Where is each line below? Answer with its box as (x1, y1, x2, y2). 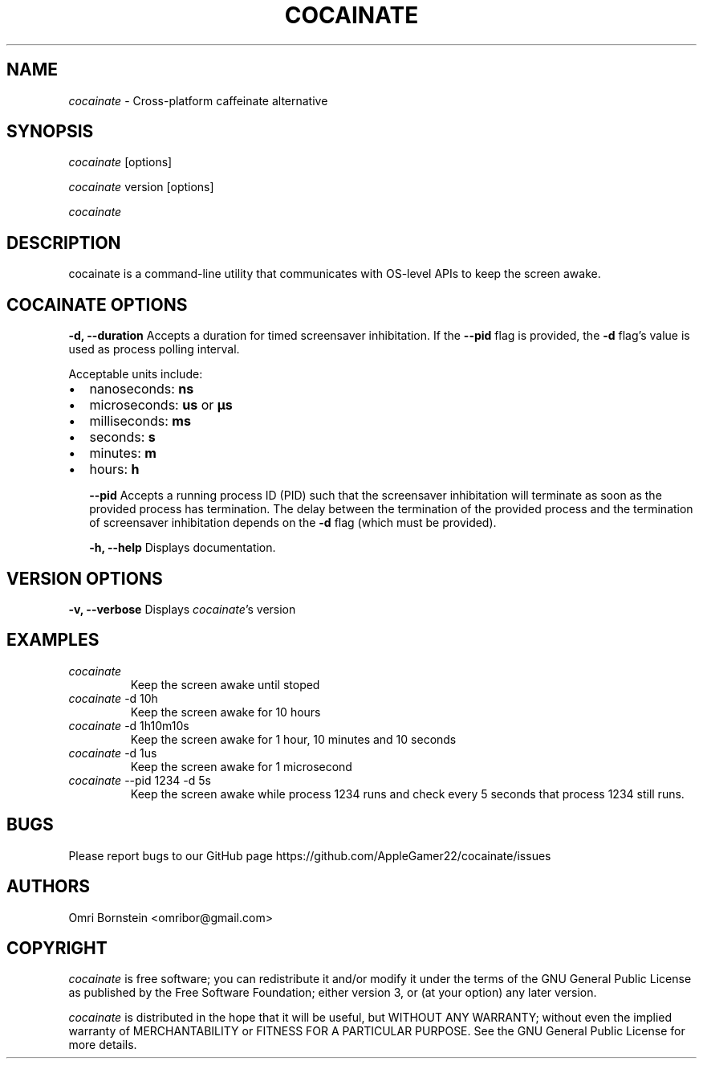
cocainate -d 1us (68, 745, 157, 760)
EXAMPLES (6, 630, 100, 651)
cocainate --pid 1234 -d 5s (68, 773, 211, 787)
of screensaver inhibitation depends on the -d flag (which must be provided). (89, 516, 497, 530)
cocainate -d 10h (68, 691, 158, 705)
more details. (68, 1038, 137, 1052)
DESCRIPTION (6, 232, 121, 253)
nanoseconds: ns (89, 381, 194, 398)
